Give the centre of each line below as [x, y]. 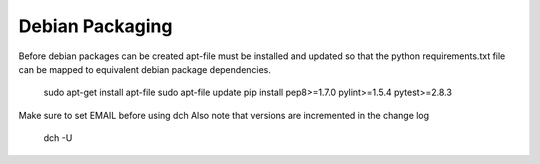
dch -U [58, 138]
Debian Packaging [95, 26]
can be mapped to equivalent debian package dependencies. [145, 69]
